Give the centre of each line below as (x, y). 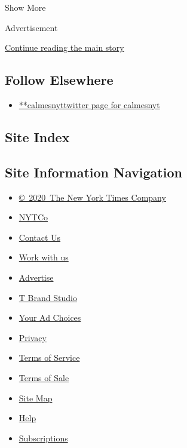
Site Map (36, 398)
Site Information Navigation (93, 172)
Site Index (37, 136)
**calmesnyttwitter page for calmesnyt (89, 104)
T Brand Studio (48, 297)
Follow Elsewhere (59, 80)
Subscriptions (43, 438)
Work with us (44, 257)
